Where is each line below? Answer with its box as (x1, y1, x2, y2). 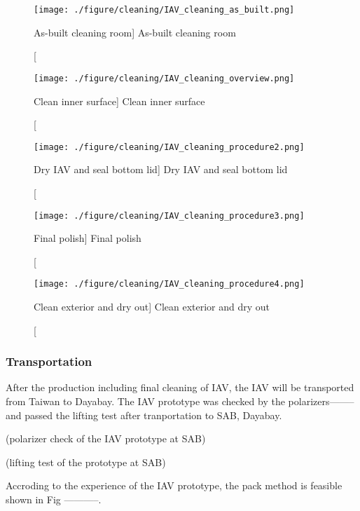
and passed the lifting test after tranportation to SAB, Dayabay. (6, 407, 282, 422)
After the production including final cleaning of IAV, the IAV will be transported (6, 380, 354, 395)
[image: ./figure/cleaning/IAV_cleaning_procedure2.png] (34, 142, 305, 152)
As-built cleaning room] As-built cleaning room (34, 25, 236, 39)
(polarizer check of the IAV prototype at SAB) (6, 431, 206, 446)
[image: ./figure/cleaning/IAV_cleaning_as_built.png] (34, 5, 295, 15)
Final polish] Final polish (34, 231, 141, 245)
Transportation (6, 353, 92, 370)
